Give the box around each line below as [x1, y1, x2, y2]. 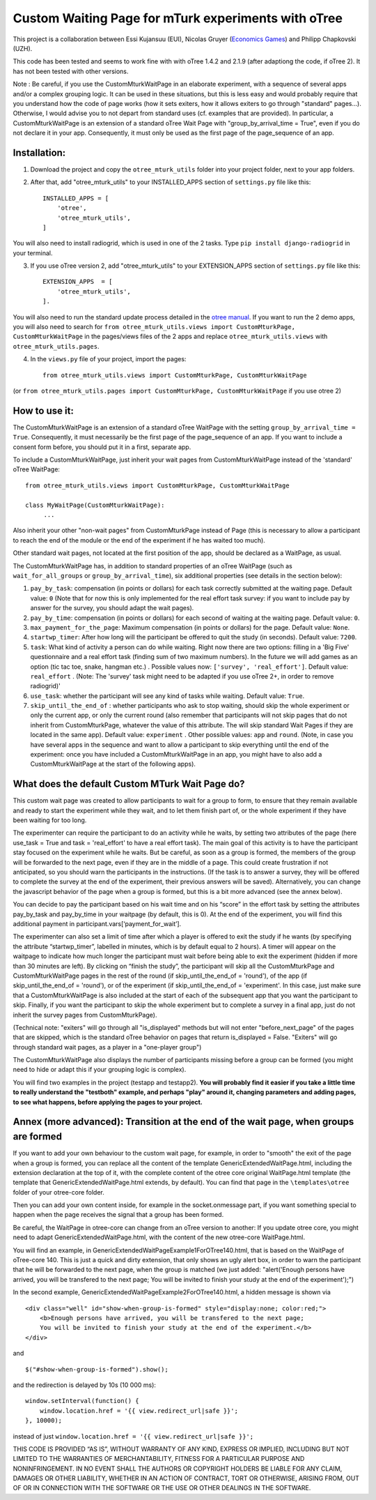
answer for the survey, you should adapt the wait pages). [30, 604, 194, 612]
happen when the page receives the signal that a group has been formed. [13, 1211, 224, 1219]
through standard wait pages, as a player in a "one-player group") [13, 1043, 202, 1051]
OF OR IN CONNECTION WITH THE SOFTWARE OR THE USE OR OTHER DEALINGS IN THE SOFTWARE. [13, 1484, 311, 1492]
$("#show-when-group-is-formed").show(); [25, 1365, 169, 1373]
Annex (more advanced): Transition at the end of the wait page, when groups [13, 1116, 354, 1128]
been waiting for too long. [13, 816, 87, 824]
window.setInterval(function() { [25, 1397, 139, 1405]
